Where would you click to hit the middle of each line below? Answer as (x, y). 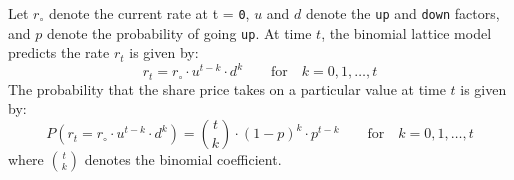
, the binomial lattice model (406, 32)
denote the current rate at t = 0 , (149, 13)
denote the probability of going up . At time (179, 32)
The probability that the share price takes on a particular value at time (227, 88)
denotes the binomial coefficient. (183, 159)
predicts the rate (59, 52)
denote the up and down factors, (402, 13)
